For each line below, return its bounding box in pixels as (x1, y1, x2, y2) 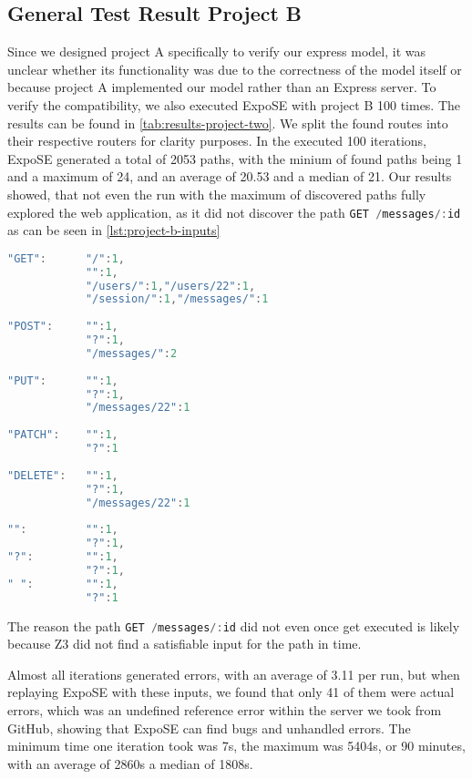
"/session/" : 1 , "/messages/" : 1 (85, 292, 269, 306)
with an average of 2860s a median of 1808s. (7, 753, 253, 773)
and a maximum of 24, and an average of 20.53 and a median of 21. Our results (7, 167, 452, 186)
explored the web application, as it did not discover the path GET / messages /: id (7, 202, 461, 221)
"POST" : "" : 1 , (7, 320, 118, 333)
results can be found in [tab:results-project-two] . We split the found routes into (7, 113, 448, 132)
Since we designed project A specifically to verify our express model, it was (7, 42, 426, 61)
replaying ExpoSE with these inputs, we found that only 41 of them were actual (7, 682, 455, 702)
